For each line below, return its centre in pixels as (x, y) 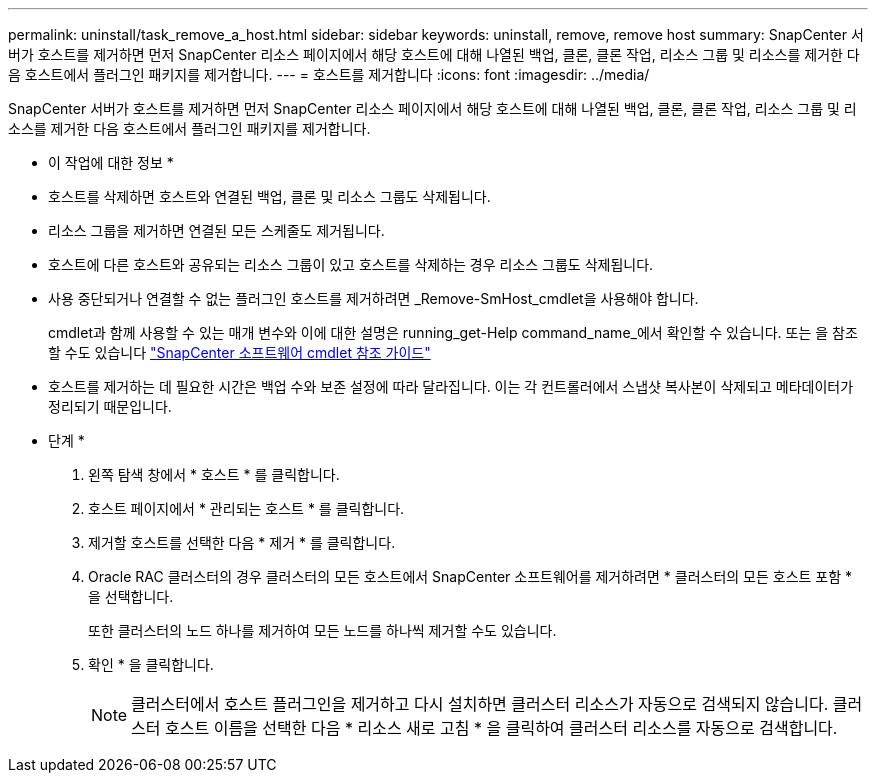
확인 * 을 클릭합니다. (151, 664)
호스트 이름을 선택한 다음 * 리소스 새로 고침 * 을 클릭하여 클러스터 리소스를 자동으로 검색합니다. (501, 728)
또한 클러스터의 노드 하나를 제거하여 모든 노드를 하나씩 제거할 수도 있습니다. (322, 630)
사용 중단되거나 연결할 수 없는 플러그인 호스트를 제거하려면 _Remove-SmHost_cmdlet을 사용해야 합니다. (373, 298)
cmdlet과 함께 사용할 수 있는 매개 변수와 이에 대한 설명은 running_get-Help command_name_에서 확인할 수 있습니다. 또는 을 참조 (453, 332)
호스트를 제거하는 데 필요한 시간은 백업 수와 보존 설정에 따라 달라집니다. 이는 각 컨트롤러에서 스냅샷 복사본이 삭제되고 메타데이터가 (451, 386)
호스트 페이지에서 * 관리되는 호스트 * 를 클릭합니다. (246, 508)
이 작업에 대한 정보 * (111, 162)
